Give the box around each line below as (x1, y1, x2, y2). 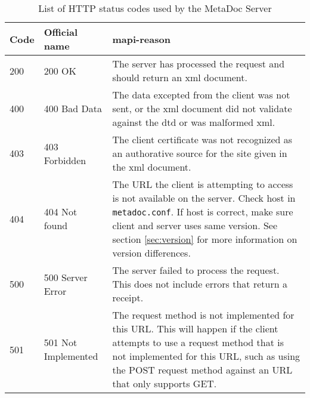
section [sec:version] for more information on (112, 232, 297, 246)
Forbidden (44, 153, 86, 167)
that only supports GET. (112, 377, 217, 390)
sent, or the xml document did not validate (112, 101, 292, 115)
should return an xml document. (112, 70, 247, 84)
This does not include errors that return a (112, 277, 287, 291)
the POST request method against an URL (112, 363, 293, 377)
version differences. (112, 246, 191, 260)
